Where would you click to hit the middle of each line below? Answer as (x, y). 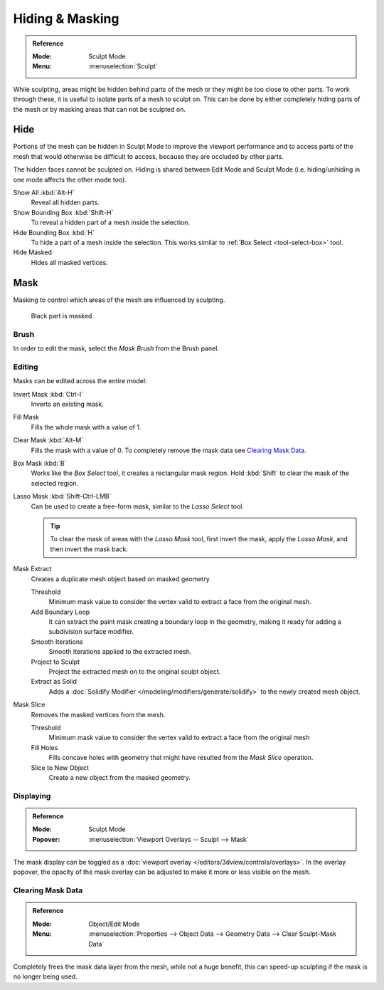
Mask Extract (33, 569)
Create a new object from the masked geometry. (120, 777)
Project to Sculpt (55, 662)
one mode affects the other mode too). (70, 179)
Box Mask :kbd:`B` (40, 464)
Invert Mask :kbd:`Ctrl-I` (48, 394)
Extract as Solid (54, 682)
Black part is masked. (62, 316)
